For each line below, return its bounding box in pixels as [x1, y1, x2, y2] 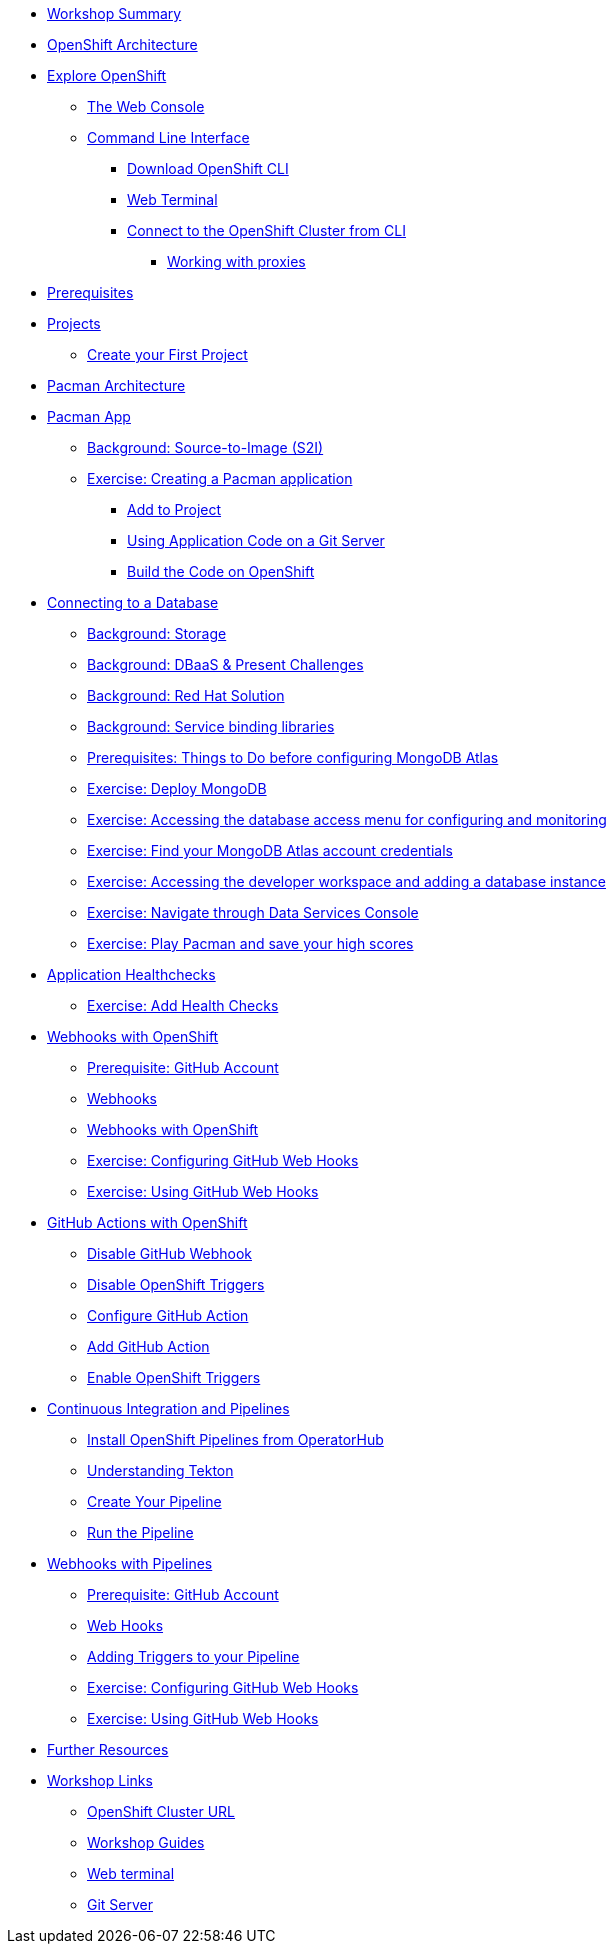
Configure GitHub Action [87, 1307, 249, 1324]
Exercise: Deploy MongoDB [87, 780, 267, 797]
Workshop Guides [87, 1834, 205, 1851]
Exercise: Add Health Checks [87, 997, 279, 1014]
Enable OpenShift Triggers [87, 1369, 261, 1386]
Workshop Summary [47, 5, 182, 22]
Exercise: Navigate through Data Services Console [87, 904, 419, 921]
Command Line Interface [87, 129, 250, 146]
